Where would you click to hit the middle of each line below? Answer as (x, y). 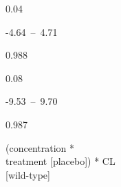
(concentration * (40, 147)
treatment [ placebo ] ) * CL (60, 161)
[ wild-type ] (28, 174)
